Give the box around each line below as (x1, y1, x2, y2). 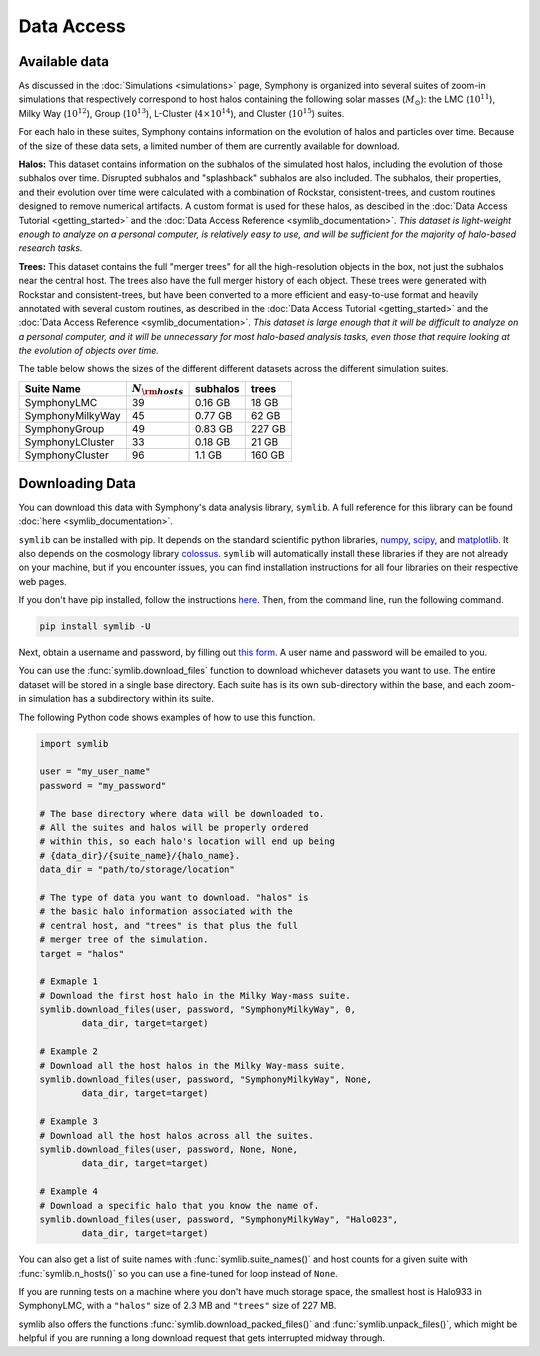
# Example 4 (39, 1186, 99, 1197)
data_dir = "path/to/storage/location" (39, 864, 235, 875)
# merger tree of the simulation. (39, 934, 209, 945)
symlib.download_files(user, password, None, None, (39, 1143, 299, 1155)
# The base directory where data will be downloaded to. (39, 808, 325, 819)
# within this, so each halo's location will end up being (39, 836, 335, 847)
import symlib (39, 738, 109, 749)
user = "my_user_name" (39, 766, 151, 777)
